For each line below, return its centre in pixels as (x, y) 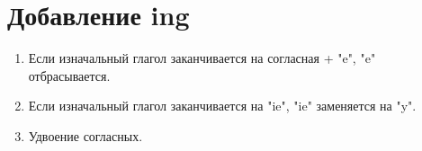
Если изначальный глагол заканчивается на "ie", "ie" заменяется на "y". (222, 106)
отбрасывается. (69, 75)
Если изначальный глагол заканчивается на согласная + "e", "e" (202, 58)
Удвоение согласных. (85, 135)
